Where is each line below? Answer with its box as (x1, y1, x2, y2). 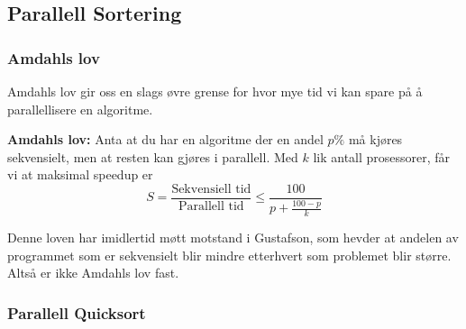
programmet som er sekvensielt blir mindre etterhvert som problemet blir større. (7, 245, 452, 264)
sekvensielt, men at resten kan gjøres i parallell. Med (7, 147, 298, 166)
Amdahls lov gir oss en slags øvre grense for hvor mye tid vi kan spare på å (7, 82, 423, 100)
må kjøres (348, 130, 403, 149)
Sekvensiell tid (171, 182, 251, 196)
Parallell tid (178, 200, 244, 214)
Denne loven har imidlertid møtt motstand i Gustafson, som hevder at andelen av (7, 228, 459, 247)
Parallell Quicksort (7, 301, 146, 324)
